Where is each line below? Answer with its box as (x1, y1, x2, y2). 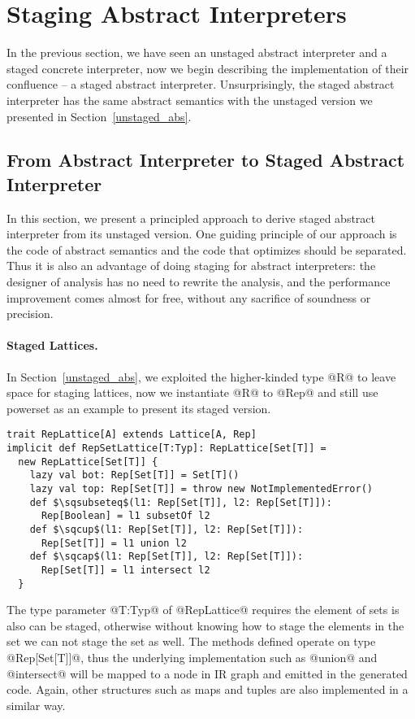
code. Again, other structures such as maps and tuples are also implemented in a (6, 681, 409, 698)
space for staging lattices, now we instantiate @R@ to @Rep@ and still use (6, 384, 378, 401)
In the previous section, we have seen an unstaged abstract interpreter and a (6, 44, 387, 61)
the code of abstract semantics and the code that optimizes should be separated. (6, 241, 407, 258)
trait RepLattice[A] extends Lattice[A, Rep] (6, 429, 257, 441)
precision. (6, 305, 54, 322)
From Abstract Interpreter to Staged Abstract (6, 147, 405, 172)
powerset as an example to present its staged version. (6, 399, 271, 416)
